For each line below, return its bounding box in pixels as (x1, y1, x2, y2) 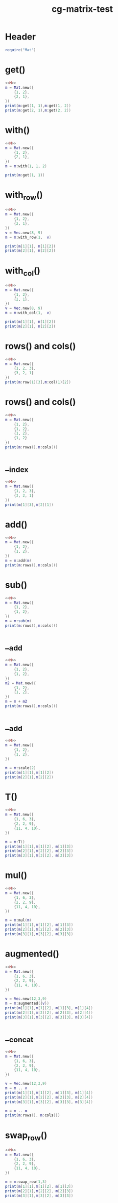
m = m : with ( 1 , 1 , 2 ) (5, 164, 47, 169)
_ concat (5, 1031, 33, 1044)
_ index (5, 461, 28, 474)
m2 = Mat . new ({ (5, 680, 36, 686)
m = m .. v (5, 1086, 27, 1091)
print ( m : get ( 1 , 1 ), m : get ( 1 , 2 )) (5, 104, 71, 108)
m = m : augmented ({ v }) (5, 1001, 49, 1006)
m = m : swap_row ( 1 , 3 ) (5, 1179, 47, 1184)
